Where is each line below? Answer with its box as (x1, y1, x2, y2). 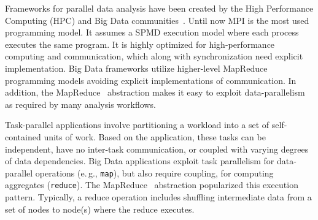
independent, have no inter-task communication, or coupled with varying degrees (5, 142, 309, 155)
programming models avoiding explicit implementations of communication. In (5, 74, 297, 86)
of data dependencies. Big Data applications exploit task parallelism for (5, 154, 274, 167)
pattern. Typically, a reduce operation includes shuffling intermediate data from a (5, 191, 312, 203)
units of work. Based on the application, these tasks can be (44, 130, 266, 143)
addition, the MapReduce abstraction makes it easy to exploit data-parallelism (5, 86, 305, 99)
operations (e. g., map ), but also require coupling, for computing (35, 166, 274, 179)
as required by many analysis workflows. (5, 97, 156, 110)
